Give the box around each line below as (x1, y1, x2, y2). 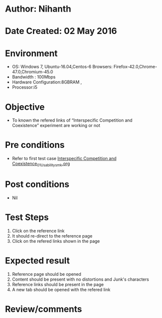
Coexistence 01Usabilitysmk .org (12, 161, 70, 168)
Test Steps (5, 212, 49, 223)
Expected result (5, 255, 70, 266)
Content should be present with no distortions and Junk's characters (12, 276, 149, 282)
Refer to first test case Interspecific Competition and (12, 156, 117, 161)
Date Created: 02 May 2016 (5, 26, 117, 37)
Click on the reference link (12, 228, 65, 234)
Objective (5, 101, 45, 112)
